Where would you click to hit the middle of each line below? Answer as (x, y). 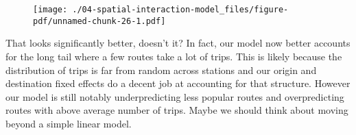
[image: (50, 10)
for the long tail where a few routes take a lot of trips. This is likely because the (174, 56)
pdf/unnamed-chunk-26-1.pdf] (99, 21)
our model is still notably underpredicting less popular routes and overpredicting (175, 96)
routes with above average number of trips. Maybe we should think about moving (177, 110)
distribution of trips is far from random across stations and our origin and (161, 70)
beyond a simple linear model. (69, 123)
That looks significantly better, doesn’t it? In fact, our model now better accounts (178, 43)
